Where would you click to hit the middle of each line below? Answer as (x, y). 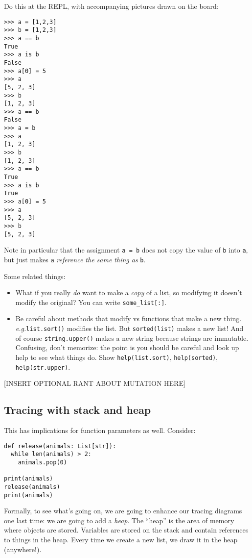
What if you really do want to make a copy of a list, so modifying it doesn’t (129, 292)
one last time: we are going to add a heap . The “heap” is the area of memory (119, 520)
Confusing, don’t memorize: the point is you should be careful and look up (127, 347)
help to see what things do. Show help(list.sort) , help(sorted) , (116, 357)
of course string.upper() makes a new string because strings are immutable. (132, 338)
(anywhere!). (23, 549)
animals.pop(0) (42, 462)
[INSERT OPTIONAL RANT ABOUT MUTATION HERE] (95, 383)
